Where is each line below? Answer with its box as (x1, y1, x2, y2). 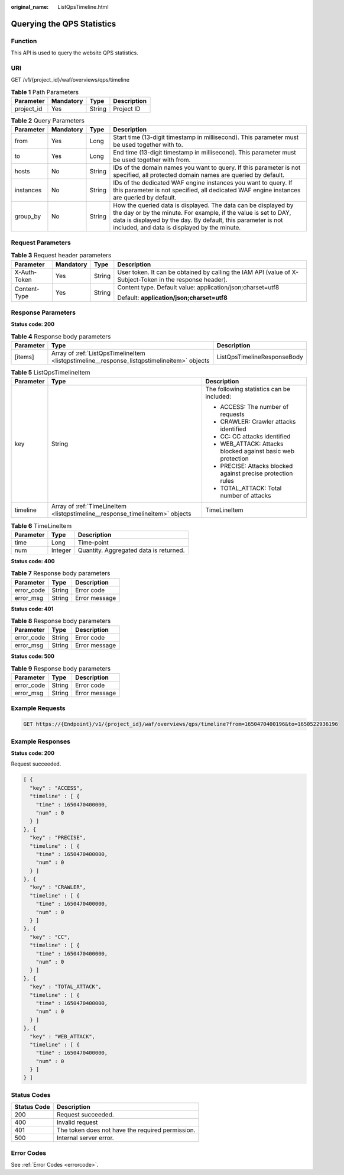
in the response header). (159, 275, 228, 283)
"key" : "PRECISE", (30, 834, 86, 841)
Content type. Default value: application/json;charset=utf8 (117, 283, 280, 291)
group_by (14, 212, 41, 221)
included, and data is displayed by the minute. (113, 224, 241, 232)
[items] (14, 353, 35, 361)
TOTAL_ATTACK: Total (220, 484, 282, 492)
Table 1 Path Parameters (11, 88, 79, 96)
